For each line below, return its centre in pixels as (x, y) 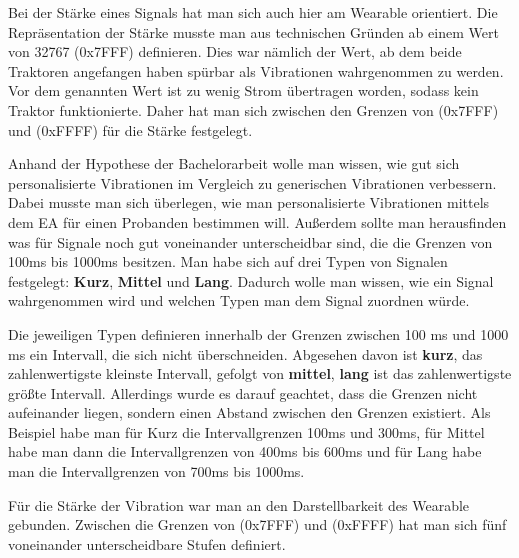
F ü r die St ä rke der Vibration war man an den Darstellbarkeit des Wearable (239, 504)
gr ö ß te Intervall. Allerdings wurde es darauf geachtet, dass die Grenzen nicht (243, 392)
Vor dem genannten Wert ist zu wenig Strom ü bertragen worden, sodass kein (243, 90)
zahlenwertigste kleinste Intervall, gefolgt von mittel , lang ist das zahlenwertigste (260, 373)
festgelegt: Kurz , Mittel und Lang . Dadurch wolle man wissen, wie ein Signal (251, 280)
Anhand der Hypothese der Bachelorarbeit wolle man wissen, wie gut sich (234, 163)
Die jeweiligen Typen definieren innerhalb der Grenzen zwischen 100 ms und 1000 (258, 333)
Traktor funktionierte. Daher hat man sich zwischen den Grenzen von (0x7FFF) (253, 109)
